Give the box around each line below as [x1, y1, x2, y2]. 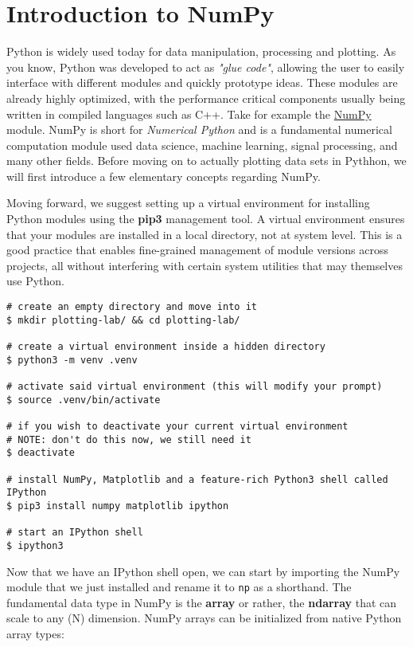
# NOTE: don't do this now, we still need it [6, 433, 251, 445]
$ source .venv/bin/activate [6, 394, 161, 406]
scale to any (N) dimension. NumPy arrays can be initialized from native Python [6, 610, 402, 626]
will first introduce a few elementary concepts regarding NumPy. [6, 167, 321, 184]
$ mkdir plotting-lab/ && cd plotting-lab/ [6, 314, 240, 326]
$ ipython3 [6, 539, 64, 551]
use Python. [6, 273, 65, 289]
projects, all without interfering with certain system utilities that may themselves [6, 257, 403, 273]
